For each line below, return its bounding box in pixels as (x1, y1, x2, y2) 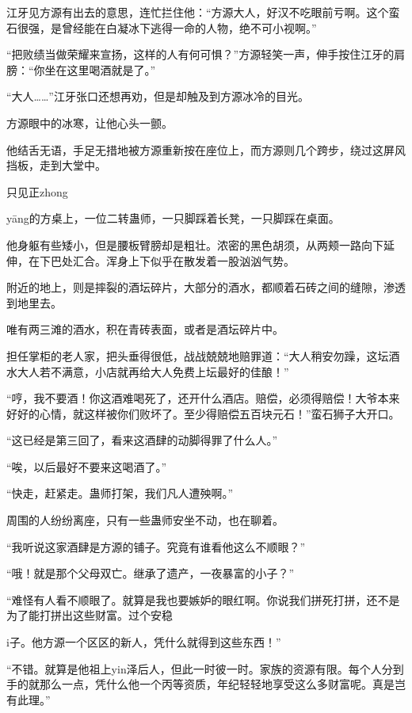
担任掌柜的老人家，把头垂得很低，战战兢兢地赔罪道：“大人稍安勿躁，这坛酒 (6, 347, 400, 364)
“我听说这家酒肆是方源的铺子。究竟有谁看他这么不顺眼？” (6, 538, 306, 555)
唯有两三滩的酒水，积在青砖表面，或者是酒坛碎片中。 (6, 321, 284, 337)
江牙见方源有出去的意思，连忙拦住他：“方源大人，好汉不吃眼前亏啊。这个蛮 (6, 4, 400, 20)
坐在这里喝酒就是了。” (44, 61, 156, 78)
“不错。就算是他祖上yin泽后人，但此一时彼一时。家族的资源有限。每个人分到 (6, 660, 404, 677)
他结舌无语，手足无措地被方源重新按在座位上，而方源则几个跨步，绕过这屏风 (6, 141, 406, 158)
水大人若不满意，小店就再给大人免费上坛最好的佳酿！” (6, 363, 289, 379)
